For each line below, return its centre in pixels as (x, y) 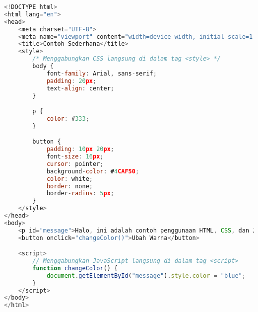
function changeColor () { (75, 268)
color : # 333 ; (68, 118)
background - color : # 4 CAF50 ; (93, 171)
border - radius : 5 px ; (80, 194)
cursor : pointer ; (75, 164)
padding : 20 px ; (71, 81)
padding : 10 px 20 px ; (80, 149)
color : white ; (69, 179)
